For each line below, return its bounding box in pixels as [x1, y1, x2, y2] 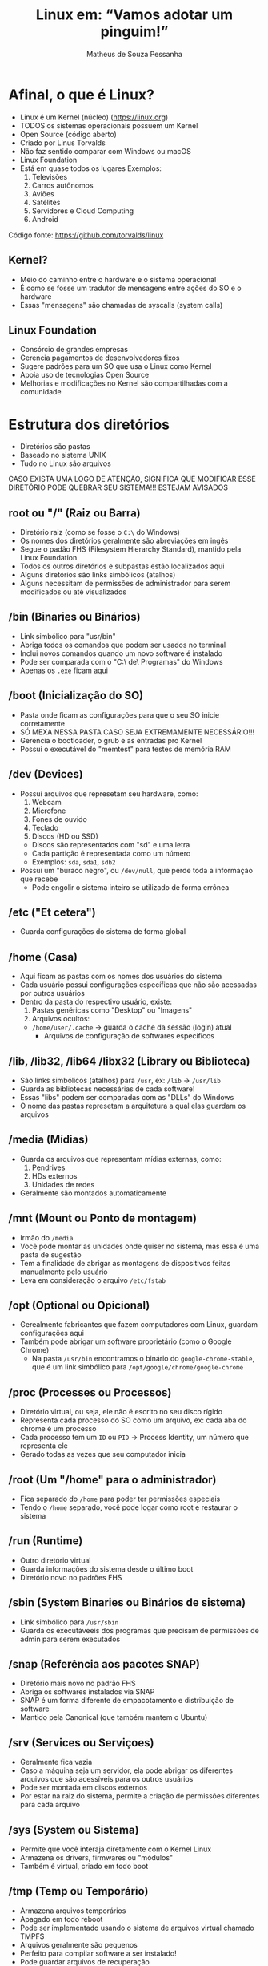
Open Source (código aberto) [19, 129, 118, 139]
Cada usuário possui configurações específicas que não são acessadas [19, 980, 258, 989]
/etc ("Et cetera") [8, 905, 96, 919]
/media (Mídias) [8, 1133, 89, 1147]
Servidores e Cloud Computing [31, 206, 134, 216]
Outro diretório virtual [19, 1555, 91, 1565]
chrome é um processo [19, 1424, 97, 1434]
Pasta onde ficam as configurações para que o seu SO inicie [19, 710, 220, 719]
